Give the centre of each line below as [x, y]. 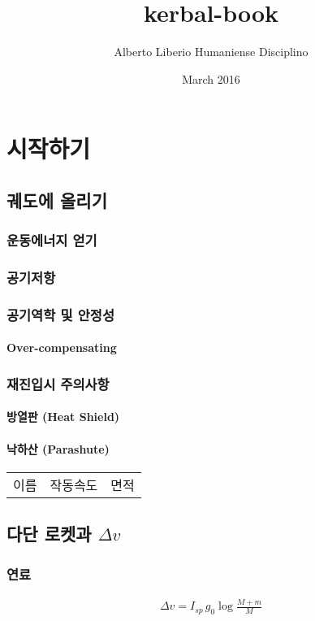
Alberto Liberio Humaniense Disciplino [211, 52]
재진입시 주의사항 [58, 383]
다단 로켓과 [49, 534]
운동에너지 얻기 [52, 240]
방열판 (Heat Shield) [63, 417]
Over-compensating [62, 347]
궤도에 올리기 [57, 200]
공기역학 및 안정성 [60, 314]
